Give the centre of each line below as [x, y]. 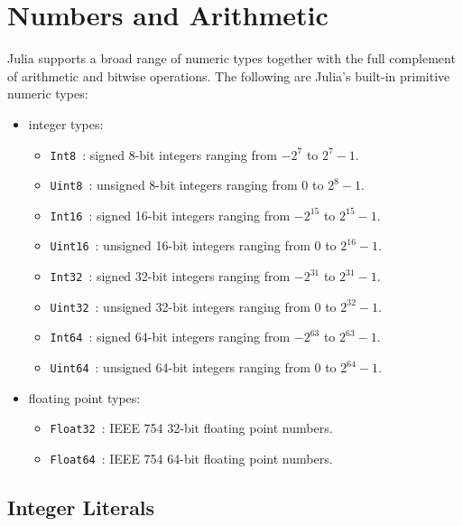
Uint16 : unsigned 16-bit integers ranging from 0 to [193, 245]
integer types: [66, 123]
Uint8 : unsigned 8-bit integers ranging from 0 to [187, 185]
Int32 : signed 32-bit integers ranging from [170, 276]
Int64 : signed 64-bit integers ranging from [170, 337]
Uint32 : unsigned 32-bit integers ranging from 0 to [193, 306]
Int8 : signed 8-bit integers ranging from [163, 154]
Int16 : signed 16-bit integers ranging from [170, 215]
